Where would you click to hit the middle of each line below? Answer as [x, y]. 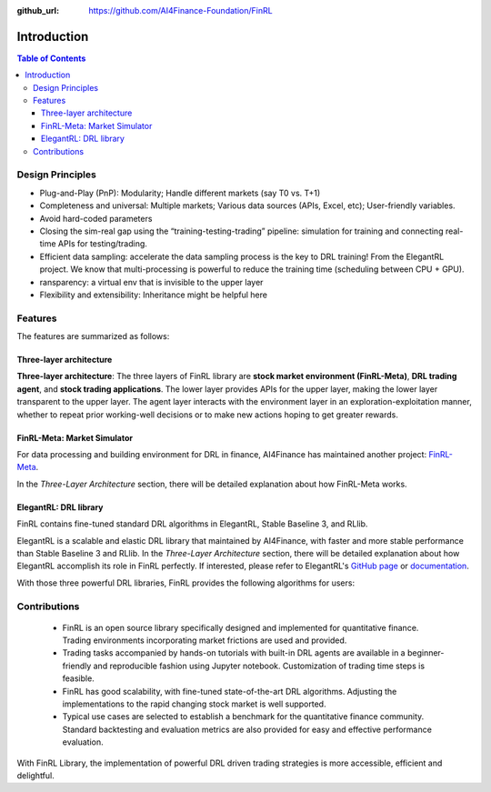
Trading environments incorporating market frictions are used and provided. [205, 640]
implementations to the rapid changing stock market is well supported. [194, 704]
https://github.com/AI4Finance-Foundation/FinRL [180, 10]
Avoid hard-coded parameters [96, 218]
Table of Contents [51, 58]
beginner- [426, 653]
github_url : [38, 10]
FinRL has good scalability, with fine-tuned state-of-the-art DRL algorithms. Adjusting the [230, 691]
